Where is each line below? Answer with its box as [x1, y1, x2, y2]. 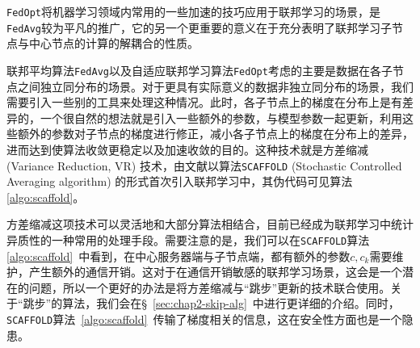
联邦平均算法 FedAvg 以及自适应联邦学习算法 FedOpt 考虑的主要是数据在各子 [6, 61, 393, 78]
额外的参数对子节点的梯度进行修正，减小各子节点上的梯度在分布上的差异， [17, 125, 414, 142]
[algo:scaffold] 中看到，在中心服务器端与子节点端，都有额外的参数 [6, 247, 351, 264]
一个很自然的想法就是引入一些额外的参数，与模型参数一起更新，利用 [40, 109, 402, 126]
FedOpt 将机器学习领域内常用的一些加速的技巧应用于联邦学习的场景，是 [6, 3, 380, 19]
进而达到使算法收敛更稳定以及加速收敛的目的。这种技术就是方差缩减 [6, 140, 368, 157]
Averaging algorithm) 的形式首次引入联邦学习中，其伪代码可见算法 [6, 173, 353, 190]
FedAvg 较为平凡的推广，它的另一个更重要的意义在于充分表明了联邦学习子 [6, 19, 392, 36]
